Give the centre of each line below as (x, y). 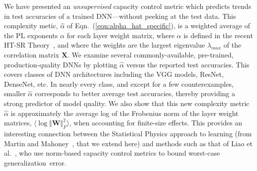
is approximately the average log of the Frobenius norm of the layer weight (125, 113)
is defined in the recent (218, 35)
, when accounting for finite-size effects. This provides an (156, 123)
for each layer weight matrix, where (121, 35)
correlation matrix (32, 54)
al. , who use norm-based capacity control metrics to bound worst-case (112, 153)
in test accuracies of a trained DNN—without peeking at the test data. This (120, 16)
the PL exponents (31, 35)
